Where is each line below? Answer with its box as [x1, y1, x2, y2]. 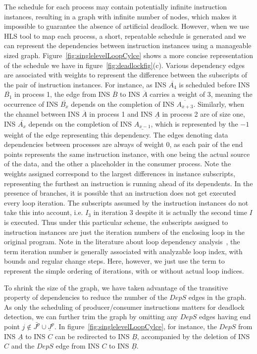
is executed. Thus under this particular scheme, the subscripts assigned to [4, 217, 228, 227]
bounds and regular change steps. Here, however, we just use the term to [4, 256, 225, 266]
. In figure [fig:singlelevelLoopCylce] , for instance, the [54, 321, 217, 331]
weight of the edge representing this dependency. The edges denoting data [4, 129, 228, 140]
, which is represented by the [151, 118, 238, 129]
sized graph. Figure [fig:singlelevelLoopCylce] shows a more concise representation [4, 50, 254, 60]
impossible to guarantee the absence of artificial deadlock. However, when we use [4, 21, 250, 31]
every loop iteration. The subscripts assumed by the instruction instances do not [4, 197, 249, 208]
